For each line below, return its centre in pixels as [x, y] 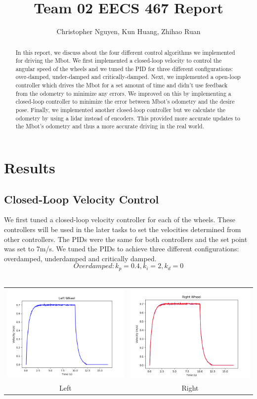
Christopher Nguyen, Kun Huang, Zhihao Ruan [128, 31]
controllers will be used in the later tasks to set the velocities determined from [123, 229]
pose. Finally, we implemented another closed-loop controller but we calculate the [120, 110]
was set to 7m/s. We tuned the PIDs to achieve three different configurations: [122, 249]
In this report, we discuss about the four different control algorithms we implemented [125, 52]
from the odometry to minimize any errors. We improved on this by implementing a [123, 93]
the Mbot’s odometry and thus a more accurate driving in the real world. [110, 126]
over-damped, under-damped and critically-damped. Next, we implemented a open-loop [128, 77]
